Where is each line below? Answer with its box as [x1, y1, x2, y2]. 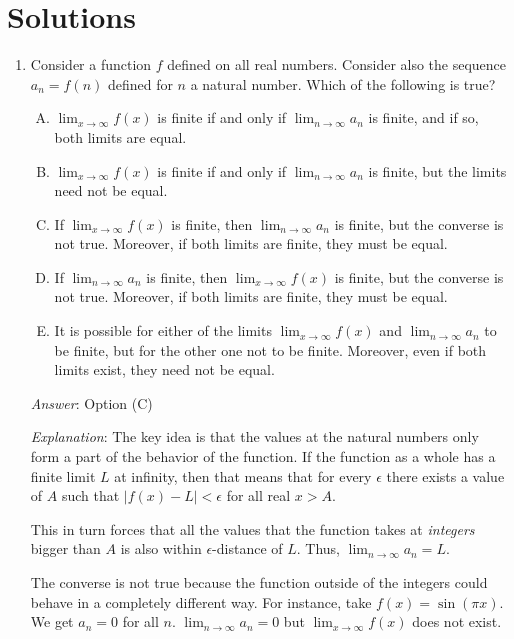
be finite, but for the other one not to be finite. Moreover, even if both [54, 339, 487, 360]
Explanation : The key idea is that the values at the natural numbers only [30, 426, 479, 447]
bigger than [30, 538, 101, 559]
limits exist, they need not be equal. [54, 359, 275, 380]
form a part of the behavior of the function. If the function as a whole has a [30, 446, 496, 467]
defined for [107, 73, 173, 94]
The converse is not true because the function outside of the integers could [30, 572, 488, 592]
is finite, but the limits [368, 160, 507, 181]
